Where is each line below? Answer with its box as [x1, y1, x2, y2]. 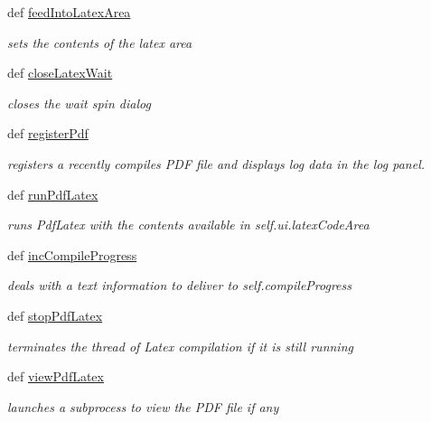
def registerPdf [7, 124, 89, 143]
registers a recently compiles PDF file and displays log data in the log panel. [7, 154, 426, 173]
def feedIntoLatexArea [7, 3, 131, 21]
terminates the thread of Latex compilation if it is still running [7, 336, 353, 355]
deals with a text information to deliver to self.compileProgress [7, 276, 351, 295]
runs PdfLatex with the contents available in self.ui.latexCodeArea [7, 215, 370, 234]
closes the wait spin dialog [7, 93, 151, 112]
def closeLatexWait [7, 63, 113, 82]
